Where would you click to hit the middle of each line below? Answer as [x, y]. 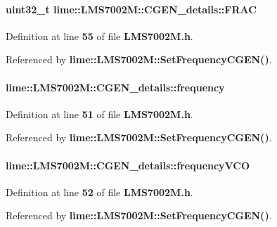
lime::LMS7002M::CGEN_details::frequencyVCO [128, 165]
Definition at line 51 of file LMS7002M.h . [99, 113]
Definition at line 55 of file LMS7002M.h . [99, 35]
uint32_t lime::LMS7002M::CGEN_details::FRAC [131, 9]
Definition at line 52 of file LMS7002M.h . [99, 192]
